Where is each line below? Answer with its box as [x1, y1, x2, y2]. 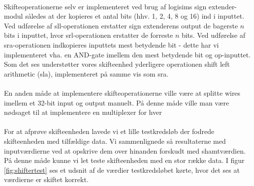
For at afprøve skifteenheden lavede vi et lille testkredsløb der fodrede [4, 126, 215, 136]
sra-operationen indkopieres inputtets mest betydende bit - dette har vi [4, 39, 219, 50]
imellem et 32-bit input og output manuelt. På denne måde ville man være [4, 97, 229, 107]
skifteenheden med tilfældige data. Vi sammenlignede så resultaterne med [4, 135, 226, 146]
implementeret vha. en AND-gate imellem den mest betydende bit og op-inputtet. [4, 49, 251, 59]
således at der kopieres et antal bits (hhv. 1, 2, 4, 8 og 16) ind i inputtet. [25, 11, 245, 21]
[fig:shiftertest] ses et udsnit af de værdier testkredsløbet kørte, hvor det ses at [4, 164, 240, 175]
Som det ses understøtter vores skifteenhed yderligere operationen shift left [4, 59, 230, 69]
